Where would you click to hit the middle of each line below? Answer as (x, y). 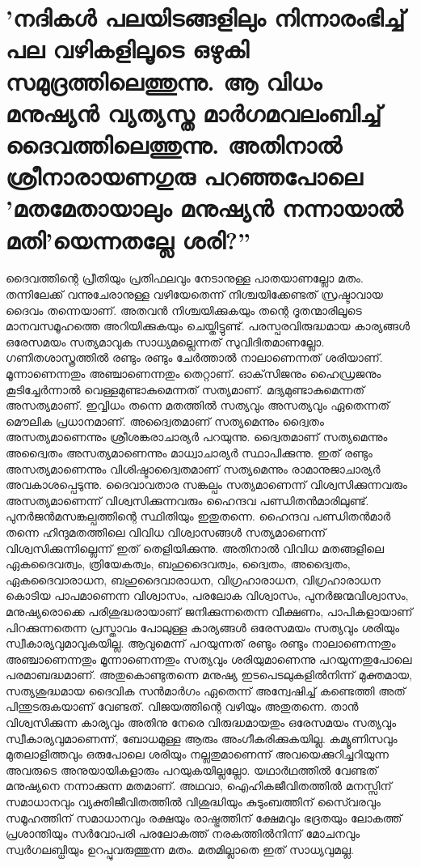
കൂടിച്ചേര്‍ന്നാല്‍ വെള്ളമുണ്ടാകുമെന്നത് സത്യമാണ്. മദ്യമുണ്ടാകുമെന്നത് (185, 389)
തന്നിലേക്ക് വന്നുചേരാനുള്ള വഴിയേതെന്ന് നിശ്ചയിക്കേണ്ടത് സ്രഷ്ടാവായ (194, 294)
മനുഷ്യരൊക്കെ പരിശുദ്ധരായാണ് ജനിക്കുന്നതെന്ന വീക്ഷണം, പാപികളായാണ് (209, 611)
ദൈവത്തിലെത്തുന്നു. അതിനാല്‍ (174, 144)
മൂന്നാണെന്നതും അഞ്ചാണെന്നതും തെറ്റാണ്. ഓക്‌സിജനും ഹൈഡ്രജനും (194, 373)
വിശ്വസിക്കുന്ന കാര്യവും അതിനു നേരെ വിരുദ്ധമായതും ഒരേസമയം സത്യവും (201, 722)
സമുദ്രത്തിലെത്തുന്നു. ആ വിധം (164, 81)
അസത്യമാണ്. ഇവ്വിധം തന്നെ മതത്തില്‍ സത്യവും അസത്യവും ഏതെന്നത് (198, 405)
